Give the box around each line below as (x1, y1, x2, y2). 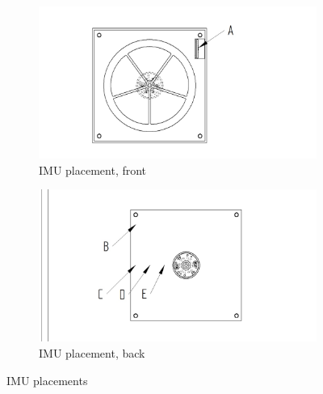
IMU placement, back (39, 345, 145, 362)
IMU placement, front (39, 161, 147, 178)
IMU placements (6, 371, 88, 388)
